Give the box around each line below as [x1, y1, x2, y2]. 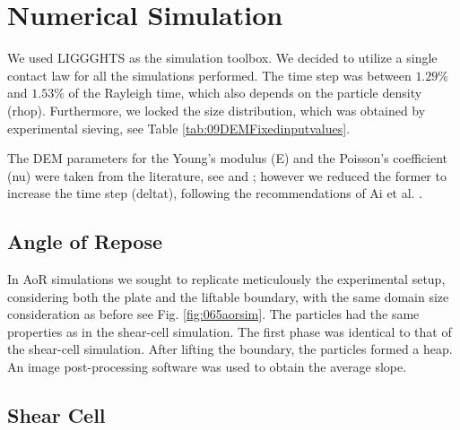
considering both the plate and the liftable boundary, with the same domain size [7, 287, 449, 305]
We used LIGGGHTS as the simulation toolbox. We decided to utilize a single [7, 48, 438, 67]
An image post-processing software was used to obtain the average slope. [7, 357, 407, 376]
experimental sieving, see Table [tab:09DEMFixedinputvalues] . [7, 118, 351, 137]
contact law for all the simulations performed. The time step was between [7, 65, 412, 84]
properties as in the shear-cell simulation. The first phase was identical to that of [7, 322, 452, 340]
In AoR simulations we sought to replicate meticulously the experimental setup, [7, 270, 446, 288]
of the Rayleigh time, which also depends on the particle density [68, 83, 422, 102]
